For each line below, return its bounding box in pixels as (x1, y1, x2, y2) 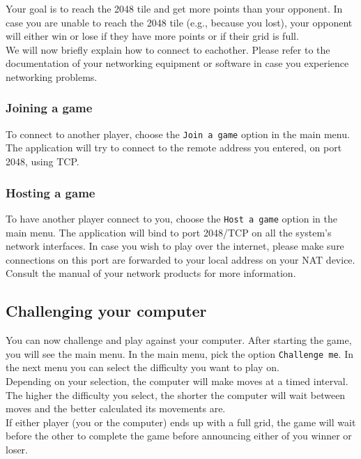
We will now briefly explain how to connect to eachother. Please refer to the (6, 42, 330, 57)
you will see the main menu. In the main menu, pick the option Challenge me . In (6, 346, 353, 361)
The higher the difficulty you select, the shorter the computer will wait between (6, 387, 346, 402)
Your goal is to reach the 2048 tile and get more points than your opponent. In (6, 1, 343, 15)
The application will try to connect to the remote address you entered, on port (6, 140, 342, 155)
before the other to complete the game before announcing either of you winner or (6, 428, 352, 443)
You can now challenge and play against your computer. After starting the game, (6, 333, 352, 347)
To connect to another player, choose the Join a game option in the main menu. (6, 126, 350, 141)
